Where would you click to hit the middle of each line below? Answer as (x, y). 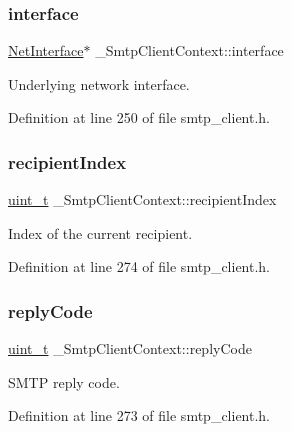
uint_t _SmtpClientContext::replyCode (130, 348)
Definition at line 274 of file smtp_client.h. (139, 266)
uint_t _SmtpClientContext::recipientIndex (142, 199)
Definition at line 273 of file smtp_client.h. (139, 415)
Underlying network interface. (99, 83)
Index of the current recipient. (100, 232)
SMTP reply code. (64, 381)
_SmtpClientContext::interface (189, 50)
